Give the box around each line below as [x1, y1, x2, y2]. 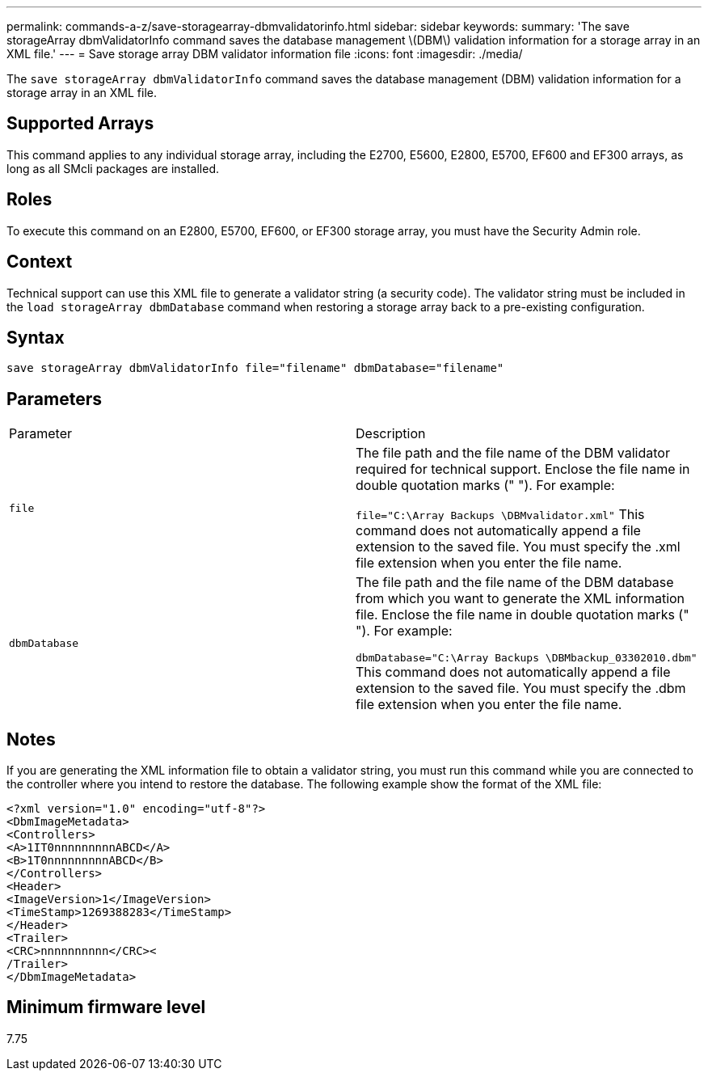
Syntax [6, 327, 65, 348]
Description [356, 425, 426, 442]
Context [6, 251, 73, 272]
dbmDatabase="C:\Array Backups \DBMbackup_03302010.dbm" [356, 652, 697, 665]
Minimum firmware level [6, 997, 206, 1018]
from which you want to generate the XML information [356, 590, 685, 607]
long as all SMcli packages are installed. [6, 161, 219, 175]
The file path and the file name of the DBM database [356, 574, 674, 591]
